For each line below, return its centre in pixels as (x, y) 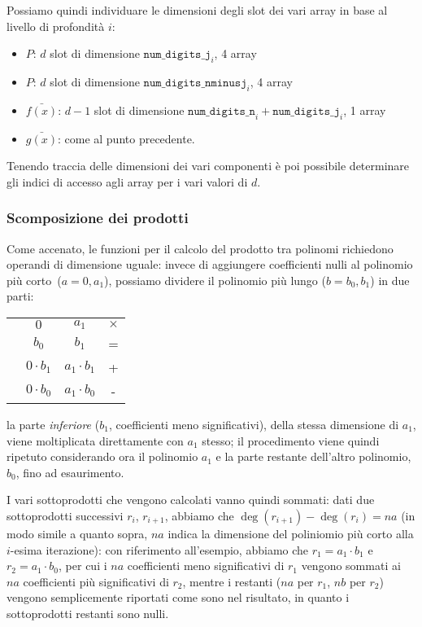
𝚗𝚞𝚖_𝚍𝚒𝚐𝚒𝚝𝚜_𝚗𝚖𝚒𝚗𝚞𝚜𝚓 (195, 83)
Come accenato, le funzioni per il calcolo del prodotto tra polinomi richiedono (200, 248)
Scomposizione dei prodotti (98, 218)
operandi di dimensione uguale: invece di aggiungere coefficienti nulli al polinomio (210, 264)
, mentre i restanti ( (232, 581)
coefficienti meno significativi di (206, 566)
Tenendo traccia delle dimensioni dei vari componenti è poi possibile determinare (208, 166)
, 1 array (365, 110)
